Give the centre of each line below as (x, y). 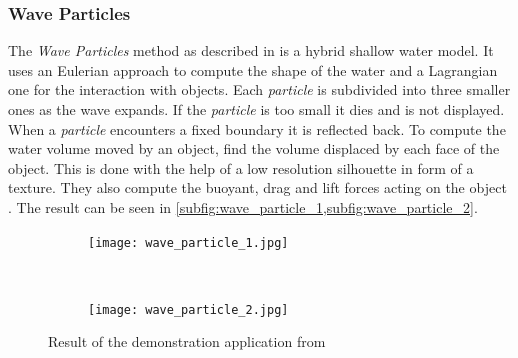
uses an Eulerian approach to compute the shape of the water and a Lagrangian (253, 69)
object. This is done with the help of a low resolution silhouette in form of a (241, 167)
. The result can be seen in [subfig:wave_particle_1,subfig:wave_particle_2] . (243, 206)
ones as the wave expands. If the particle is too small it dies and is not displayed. (256, 109)
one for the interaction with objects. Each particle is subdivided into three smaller (259, 89)
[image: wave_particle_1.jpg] (188, 242)
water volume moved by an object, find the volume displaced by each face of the (254, 148)
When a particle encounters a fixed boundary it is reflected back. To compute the (257, 128)
